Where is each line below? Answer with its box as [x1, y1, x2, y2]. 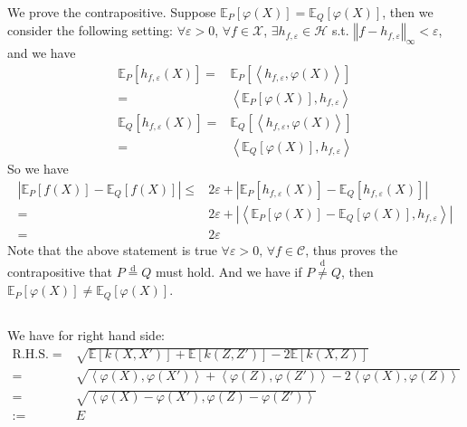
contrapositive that [7, 262, 113, 281]
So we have [7, 158, 69, 177]
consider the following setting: [7, 21, 173, 40]
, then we [382, 3, 434, 21]
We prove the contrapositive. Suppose [7, 3, 216, 21]
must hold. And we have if [156, 262, 302, 281]
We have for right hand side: [7, 325, 166, 344]
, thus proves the [305, 240, 398, 259]
